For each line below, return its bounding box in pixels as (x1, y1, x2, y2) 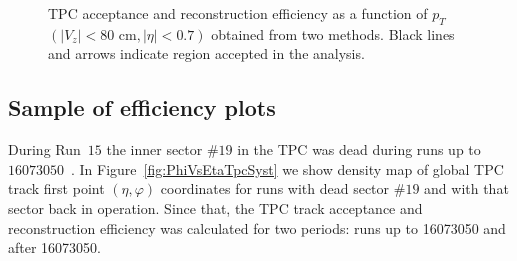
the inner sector (106, 139, 203, 160)
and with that (424, 178, 509, 199)
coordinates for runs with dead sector (160, 178, 390, 199)
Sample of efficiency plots (8, 92, 276, 123)
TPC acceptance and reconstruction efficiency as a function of (48, 3, 428, 23)
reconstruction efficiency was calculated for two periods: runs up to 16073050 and (8, 217, 506, 238)
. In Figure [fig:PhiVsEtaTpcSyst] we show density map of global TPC (71, 158, 504, 179)
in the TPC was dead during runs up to (237, 139, 481, 160)
